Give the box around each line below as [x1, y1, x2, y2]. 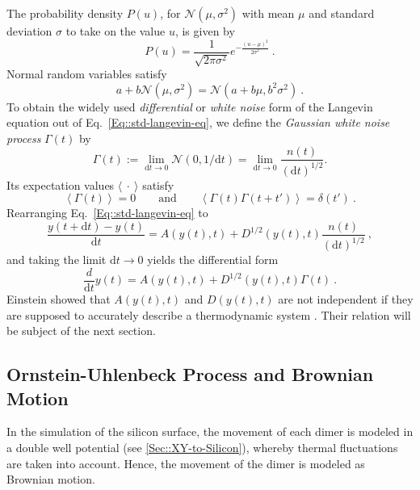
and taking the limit [6, 251, 107, 268]
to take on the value [65, 23, 166, 39]
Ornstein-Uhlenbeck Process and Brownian [6, 362, 374, 387]
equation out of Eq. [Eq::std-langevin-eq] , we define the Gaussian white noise [6, 114, 390, 131]
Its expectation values [6, 176, 115, 193]
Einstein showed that [6, 291, 111, 308]
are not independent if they [278, 291, 414, 308]
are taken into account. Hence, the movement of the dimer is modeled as [6, 454, 365, 471]
